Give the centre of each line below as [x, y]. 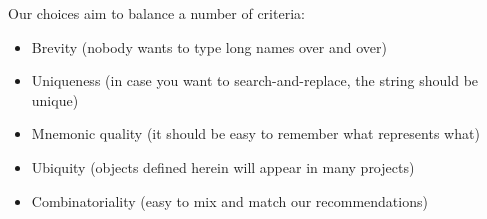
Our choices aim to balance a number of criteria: [156, 13]
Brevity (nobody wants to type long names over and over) [209, 46]
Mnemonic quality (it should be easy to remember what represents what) [255, 133]
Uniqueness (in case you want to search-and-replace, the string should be [255, 80]
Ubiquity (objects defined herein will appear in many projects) [223, 166]
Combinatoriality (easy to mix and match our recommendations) [229, 200]
